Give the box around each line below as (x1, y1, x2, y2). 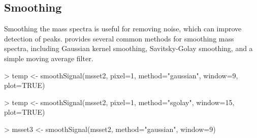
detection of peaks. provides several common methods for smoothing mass (4, 33, 234, 43)
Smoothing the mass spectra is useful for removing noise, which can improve (4, 23, 242, 34)
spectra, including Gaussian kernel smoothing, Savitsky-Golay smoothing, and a (4, 43, 253, 54)
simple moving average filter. (4, 53, 93, 63)
